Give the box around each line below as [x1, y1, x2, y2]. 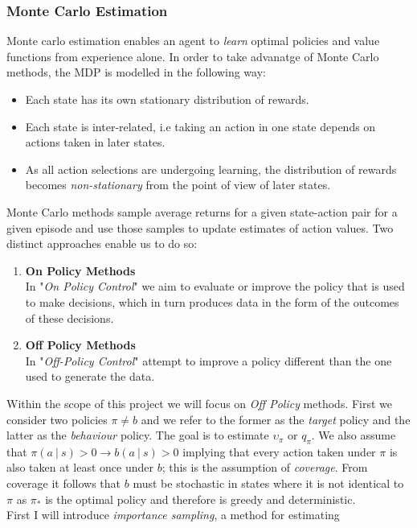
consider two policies [6, 410, 108, 427]
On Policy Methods [25, 262, 136, 278]
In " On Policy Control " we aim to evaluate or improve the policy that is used [25, 278, 405, 295]
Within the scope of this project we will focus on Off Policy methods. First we [6, 394, 393, 411]
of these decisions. [25, 309, 114, 326]
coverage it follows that [6, 475, 121, 492]
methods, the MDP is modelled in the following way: [6, 64, 266, 80]
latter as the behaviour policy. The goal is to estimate [6, 427, 269, 443]
